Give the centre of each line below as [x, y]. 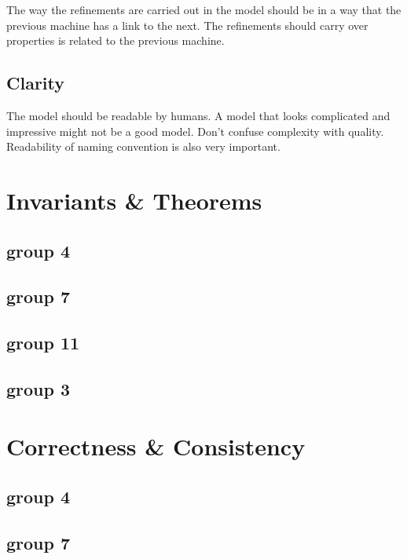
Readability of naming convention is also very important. [143, 146]
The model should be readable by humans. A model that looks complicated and [198, 115]
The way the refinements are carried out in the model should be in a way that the [204, 9]
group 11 [43, 343]
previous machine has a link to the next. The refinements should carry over [187, 25]
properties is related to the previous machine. [115, 40]
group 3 [38, 388]
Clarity [36, 83]
